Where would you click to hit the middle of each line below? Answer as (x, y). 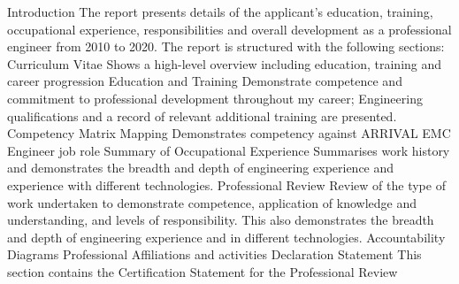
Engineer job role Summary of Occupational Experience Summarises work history (229, 150)
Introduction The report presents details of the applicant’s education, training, (220, 12)
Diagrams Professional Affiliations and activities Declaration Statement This (214, 254)
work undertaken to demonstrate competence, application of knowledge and (212, 202)
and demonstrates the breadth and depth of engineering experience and (201, 168)
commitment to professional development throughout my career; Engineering (215, 98)
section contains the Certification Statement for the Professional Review (203, 271)
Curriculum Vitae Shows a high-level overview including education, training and (225, 63)
